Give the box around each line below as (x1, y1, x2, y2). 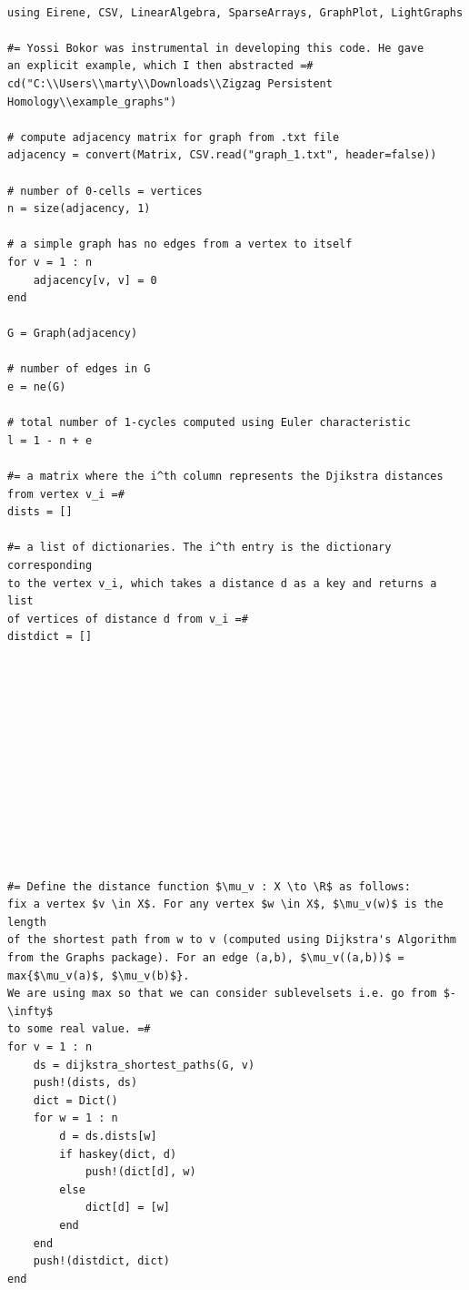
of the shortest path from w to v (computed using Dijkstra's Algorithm (7, 933, 456, 947)
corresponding (7, 559, 93, 572)
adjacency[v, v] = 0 (33, 273, 157, 287)
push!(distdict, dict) (33, 1254, 170, 1268)
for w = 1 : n (33, 1112, 118, 1125)
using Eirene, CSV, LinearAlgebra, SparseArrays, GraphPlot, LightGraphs (7, 5, 464, 19)
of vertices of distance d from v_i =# (7, 612, 248, 625)
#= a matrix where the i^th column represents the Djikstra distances (7, 470, 444, 483)
